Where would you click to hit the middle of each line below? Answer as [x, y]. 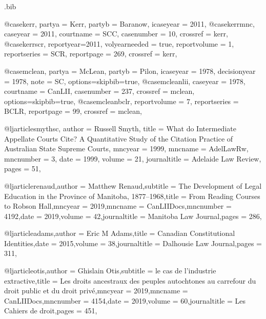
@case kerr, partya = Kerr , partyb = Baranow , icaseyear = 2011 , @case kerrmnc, [129, 23]
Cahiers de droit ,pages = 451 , [51, 311]
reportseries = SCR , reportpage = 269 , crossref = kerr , [91, 54]
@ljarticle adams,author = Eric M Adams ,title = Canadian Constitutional [120, 233]
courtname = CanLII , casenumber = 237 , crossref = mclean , [99, 91]
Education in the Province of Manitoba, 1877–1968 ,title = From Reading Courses [132, 196]
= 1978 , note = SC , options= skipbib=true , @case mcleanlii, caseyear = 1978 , [125, 81]
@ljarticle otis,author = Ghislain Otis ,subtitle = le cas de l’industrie [110, 271]
